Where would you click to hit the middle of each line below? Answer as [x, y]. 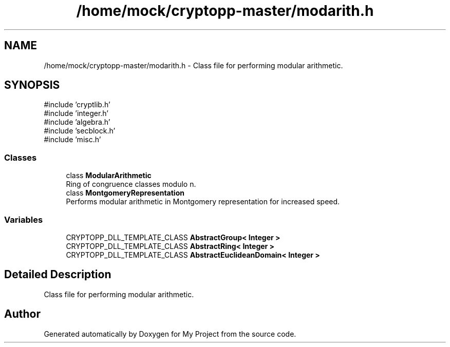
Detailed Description [58, 275]
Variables [24, 219]
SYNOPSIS [32, 85]
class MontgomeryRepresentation [125, 193]
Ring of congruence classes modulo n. [131, 184]
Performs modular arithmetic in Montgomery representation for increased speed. [203, 202]
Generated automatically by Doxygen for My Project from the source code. [170, 334]
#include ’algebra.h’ [77, 122]
